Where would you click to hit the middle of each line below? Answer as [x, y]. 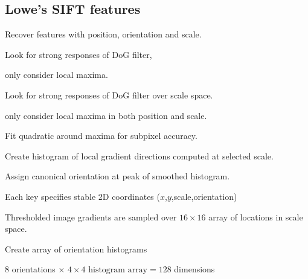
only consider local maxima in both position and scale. [106, 115]
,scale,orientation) [204, 196]
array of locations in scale [256, 216]
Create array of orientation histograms [76, 249]
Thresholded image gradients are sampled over [91, 216]
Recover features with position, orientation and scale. [103, 34]
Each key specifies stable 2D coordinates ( [82, 196]
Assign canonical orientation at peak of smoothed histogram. [117, 176]
